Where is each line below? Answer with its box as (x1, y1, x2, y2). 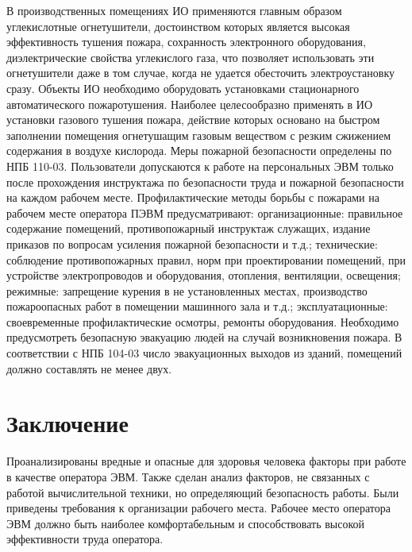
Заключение (6, 407, 129, 439)
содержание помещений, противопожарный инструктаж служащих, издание (6, 220, 371, 237)
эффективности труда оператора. (6, 531, 164, 547)
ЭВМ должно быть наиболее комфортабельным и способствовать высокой (6, 515, 365, 531)
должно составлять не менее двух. (6, 360, 172, 376)
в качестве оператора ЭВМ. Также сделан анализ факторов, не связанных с (6, 468, 370, 484)
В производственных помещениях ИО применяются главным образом (6, 2, 342, 18)
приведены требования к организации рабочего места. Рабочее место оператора (6, 500, 391, 516)
